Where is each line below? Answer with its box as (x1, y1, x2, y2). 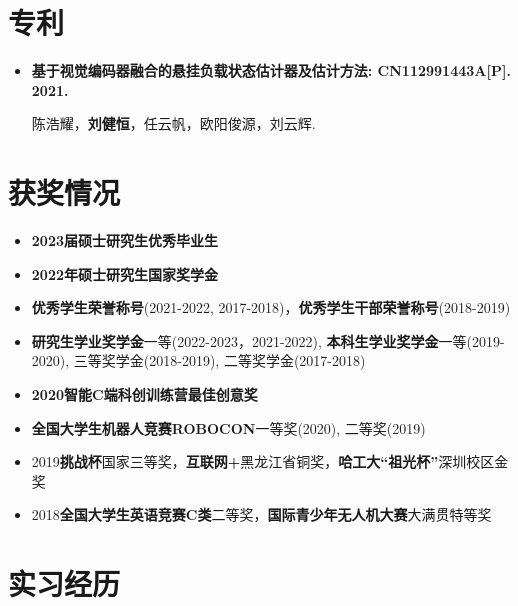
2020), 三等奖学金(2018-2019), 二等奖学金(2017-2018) (31, 350, 366, 371)
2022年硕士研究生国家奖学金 (31, 263, 218, 284)
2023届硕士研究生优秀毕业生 (31, 230, 218, 251)
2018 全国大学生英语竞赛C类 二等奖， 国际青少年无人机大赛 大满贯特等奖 (31, 504, 492, 525)
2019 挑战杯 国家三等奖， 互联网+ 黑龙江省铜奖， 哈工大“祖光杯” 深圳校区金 (31, 451, 509, 472)
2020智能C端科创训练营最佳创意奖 (31, 384, 258, 404)
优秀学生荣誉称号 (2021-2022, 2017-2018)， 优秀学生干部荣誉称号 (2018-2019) (31, 297, 511, 318)
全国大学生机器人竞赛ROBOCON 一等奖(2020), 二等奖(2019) (31, 417, 426, 438)
